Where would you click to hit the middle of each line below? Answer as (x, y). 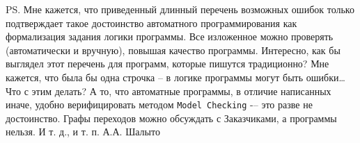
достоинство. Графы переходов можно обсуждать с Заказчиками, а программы (171, 118)
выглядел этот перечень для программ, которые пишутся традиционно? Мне (167, 64)
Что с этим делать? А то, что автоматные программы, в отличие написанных (169, 91)
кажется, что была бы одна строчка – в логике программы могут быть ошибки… (175, 77)
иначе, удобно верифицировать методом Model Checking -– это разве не (159, 104)
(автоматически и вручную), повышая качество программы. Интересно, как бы (173, 50)
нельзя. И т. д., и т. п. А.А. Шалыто (83, 132)
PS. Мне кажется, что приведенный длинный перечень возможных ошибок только (180, 9)
